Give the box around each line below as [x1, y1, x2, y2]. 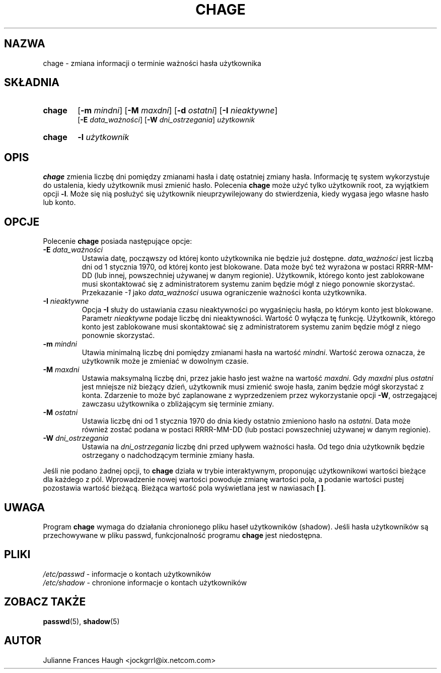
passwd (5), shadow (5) [43, 617, 120, 626]
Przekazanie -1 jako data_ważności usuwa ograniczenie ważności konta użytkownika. [82, 288, 367, 297]
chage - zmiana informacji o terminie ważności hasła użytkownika [43, 58, 261, 68]
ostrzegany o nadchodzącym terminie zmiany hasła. [82, 451, 255, 460]
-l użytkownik [78, 132, 129, 143]
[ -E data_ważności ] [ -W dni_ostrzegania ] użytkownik [78, 115, 255, 124]
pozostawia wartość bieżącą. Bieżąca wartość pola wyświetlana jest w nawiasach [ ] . [43, 484, 326, 493]
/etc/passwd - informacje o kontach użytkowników [43, 569, 211, 578]
